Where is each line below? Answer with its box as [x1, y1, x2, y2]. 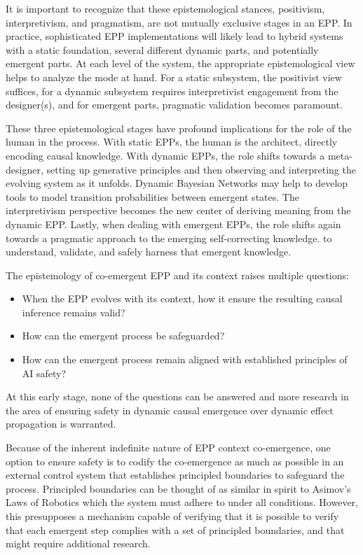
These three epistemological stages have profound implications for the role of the [6, 120, 352, 135]
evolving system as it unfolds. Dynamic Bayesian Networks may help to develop [6, 176, 348, 190]
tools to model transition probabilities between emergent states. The [6, 189, 299, 204]
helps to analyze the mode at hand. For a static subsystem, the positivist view [6, 69, 342, 84]
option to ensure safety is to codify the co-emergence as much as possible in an [6, 454, 344, 468]
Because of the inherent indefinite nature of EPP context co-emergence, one [6, 440, 331, 455]
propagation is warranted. [6, 416, 116, 431]
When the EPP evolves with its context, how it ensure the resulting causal [22, 291, 343, 306]
